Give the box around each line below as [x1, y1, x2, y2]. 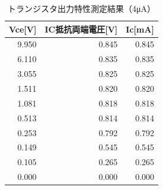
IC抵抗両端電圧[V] [44, 22, 118, 35]
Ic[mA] [126, 22, 155, 35]
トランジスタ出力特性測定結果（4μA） [8, 2, 156, 14]
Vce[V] [9, 22, 37, 35]
